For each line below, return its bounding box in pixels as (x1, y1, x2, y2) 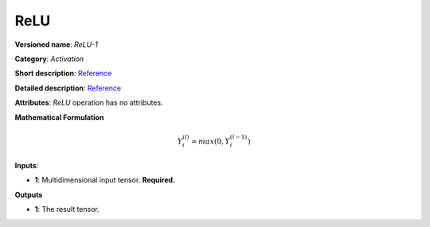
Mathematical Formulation (14, 112, 104, 122)
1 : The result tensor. (34, 205, 100, 214)
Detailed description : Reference (14, 83, 122, 93)
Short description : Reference (14, 68, 112, 79)
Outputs (14, 190, 43, 199)
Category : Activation (14, 54, 84, 63)
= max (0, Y (191, 137, 231, 146)
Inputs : (14, 161, 39, 171)
